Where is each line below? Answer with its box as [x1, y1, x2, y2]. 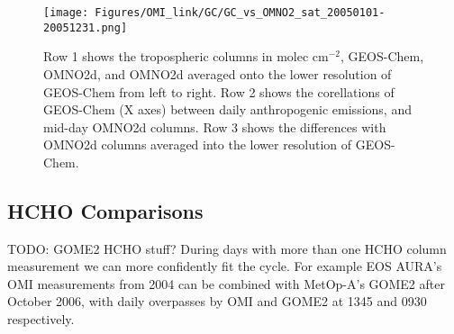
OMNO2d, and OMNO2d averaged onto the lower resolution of [43, 64, 392, 83]
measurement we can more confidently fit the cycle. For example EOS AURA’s [7, 257, 442, 275]
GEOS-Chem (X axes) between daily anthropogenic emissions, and [43, 100, 412, 119]
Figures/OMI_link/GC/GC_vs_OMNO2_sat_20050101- [95, 6, 386, 19]
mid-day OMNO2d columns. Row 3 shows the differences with [43, 117, 386, 136]
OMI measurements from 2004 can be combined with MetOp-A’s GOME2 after [7, 274, 445, 293]
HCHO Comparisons [7, 196, 204, 224]
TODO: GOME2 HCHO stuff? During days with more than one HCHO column [7, 239, 447, 257]
